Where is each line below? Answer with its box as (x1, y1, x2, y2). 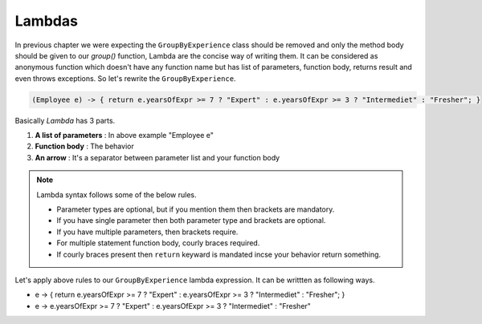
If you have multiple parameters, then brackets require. (56, 227, 239, 237)
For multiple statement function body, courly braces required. (56, 238, 260, 248)
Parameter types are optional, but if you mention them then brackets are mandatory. (56, 205, 335, 214)
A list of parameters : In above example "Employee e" (35, 131, 214, 140)
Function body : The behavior (35, 141, 134, 152)
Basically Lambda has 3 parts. (14, 115, 116, 125)
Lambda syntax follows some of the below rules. (36, 189, 197, 200)
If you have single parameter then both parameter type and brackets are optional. (56, 216, 326, 225)
